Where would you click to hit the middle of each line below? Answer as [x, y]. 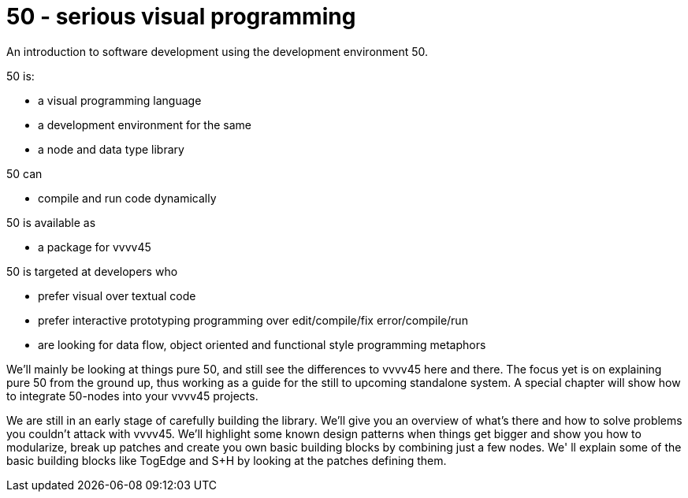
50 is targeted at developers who [92, 271]
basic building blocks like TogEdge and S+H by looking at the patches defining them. [227, 460]
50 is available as [51, 222]
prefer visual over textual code [117, 295]
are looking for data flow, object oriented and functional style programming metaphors [262, 344]
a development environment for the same [145, 124]
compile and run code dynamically [127, 198]
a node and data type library [111, 149]
